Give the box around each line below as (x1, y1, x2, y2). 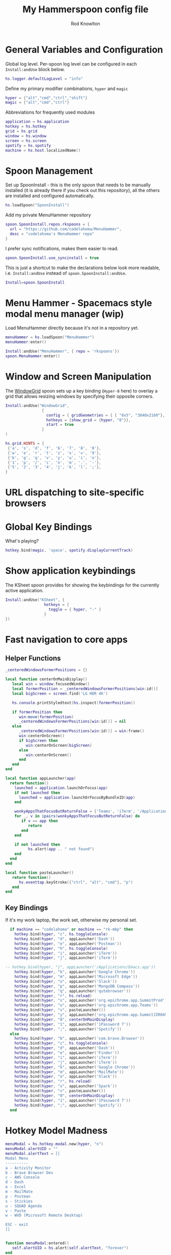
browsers (5, 497, 47, 509)
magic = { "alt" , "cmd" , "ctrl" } (5, 100, 70, 105)
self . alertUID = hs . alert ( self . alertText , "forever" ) (12, 1245, 129, 1250)
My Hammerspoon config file (22, 4, 149, 15)
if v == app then (21, 818, 58, 824)
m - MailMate (5, 1189, 33, 1195)
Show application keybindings (5, 565, 136, 577)
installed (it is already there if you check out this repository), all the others (5, 187, 160, 193)
